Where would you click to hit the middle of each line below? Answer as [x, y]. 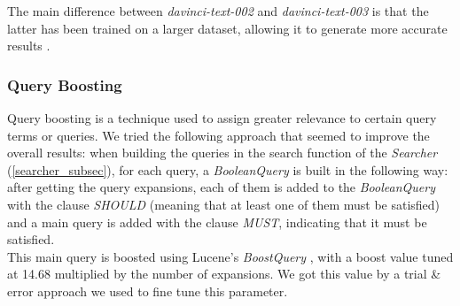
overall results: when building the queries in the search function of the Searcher [222, 153]
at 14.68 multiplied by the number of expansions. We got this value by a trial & [224, 274]
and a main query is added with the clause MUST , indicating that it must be [217, 222]
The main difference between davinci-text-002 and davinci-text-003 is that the [218, 11]
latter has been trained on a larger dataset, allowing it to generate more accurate [227, 28]
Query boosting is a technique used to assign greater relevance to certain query [222, 118]
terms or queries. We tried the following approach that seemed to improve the [218, 135]
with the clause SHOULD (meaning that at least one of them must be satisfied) [224, 204]
